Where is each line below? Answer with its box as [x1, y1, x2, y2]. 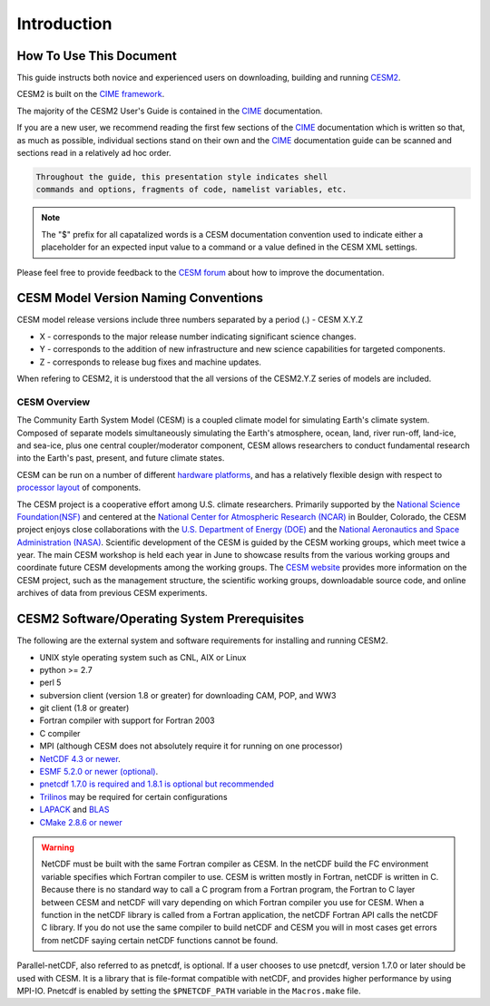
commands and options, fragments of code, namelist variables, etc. [35, 184, 348, 195]
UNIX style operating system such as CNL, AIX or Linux [39, 651, 247, 662]
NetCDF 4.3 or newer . [39, 753, 122, 764]
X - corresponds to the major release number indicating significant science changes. [39, 331, 357, 342]
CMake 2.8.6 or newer [39, 816, 122, 827]
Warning [41, 842, 74, 853]
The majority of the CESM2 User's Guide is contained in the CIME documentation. [16, 105, 323, 116]
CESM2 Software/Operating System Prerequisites [16, 611, 305, 627]
